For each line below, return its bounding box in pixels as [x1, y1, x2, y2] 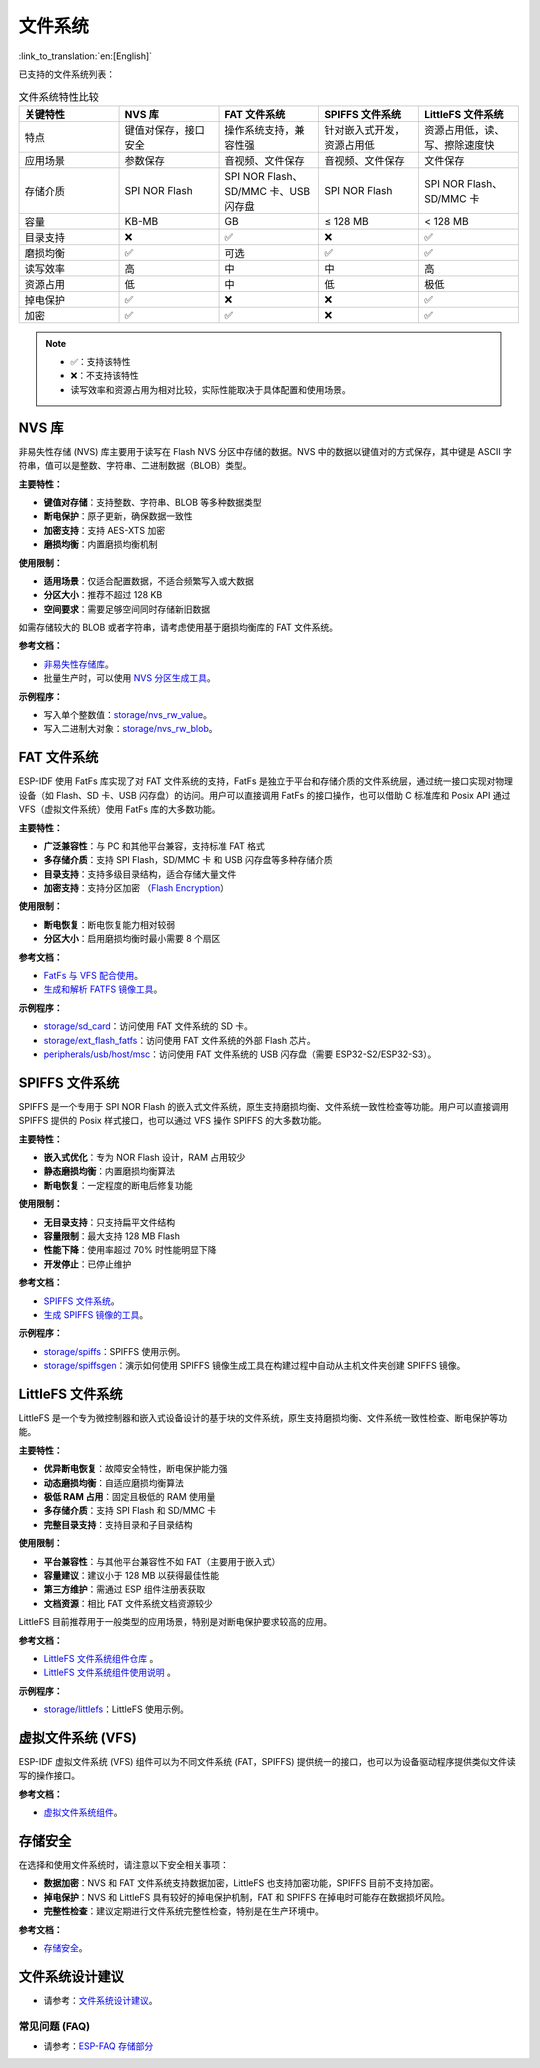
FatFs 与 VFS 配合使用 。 [43, 970, 144, 982]
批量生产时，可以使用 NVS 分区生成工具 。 [43, 672, 217, 684]
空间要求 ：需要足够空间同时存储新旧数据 [43, 603, 210, 615]
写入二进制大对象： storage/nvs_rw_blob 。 [43, 723, 218, 735]
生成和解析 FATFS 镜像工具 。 [43, 983, 163, 995]
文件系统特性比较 [18, 90, 100, 104]
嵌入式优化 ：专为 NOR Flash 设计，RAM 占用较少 [43, 1151, 246, 1164]
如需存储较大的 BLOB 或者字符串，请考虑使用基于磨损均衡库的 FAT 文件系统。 [18, 621, 339, 634]
